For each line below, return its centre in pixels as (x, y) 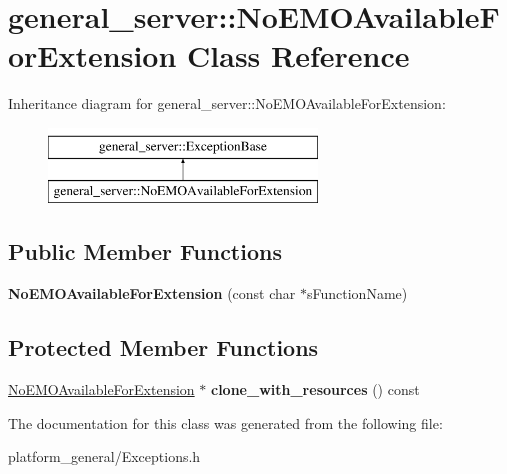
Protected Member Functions (163, 347)
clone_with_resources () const (315, 389)
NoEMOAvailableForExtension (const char (152, 293)
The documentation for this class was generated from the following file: (225, 422)
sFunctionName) (357, 293)
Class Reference (298, 55)
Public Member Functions (145, 251)
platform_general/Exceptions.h (104, 456)
